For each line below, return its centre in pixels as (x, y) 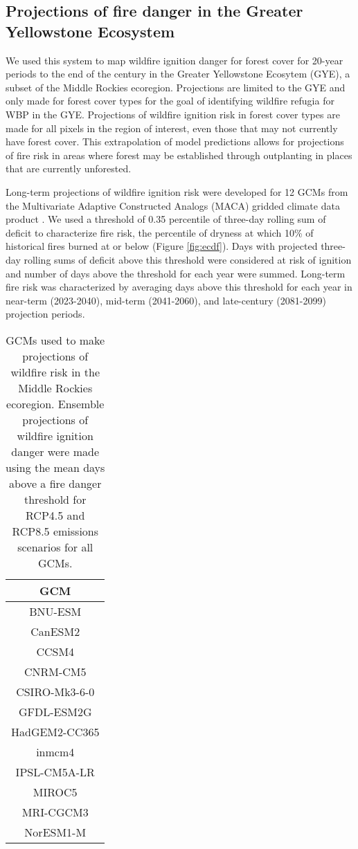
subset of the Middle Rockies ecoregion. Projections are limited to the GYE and (176, 87)
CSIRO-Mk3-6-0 (55, 691)
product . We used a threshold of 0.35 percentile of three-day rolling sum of (166, 219)
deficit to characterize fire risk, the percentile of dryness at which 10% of (160, 232)
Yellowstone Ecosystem (90, 31)
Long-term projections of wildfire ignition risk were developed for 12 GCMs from (177, 191)
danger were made (55, 451)
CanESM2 (55, 631)
